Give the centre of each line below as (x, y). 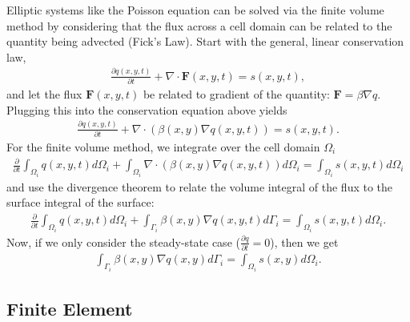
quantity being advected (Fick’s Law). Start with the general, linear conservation (205, 41)
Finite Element (70, 308)
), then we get (304, 241)
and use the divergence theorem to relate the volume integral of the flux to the (200, 186)
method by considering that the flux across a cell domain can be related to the (199, 25)
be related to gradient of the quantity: (236, 94)
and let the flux (44, 94)
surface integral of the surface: (80, 202)
